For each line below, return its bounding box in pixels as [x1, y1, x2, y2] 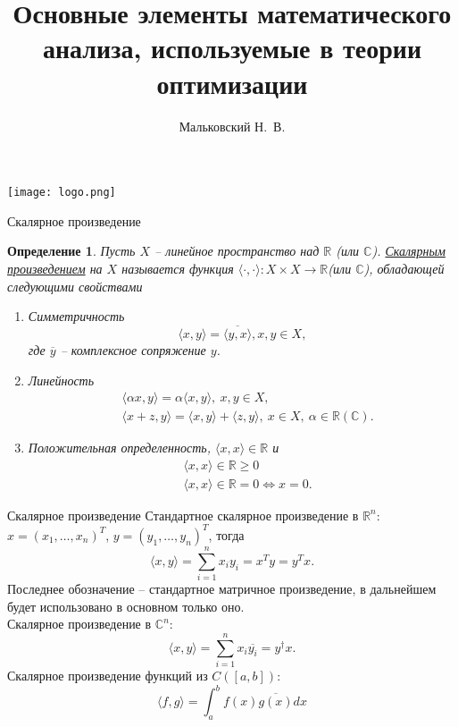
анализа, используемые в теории [42, 30, 422, 66]
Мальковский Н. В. [179, 116, 286, 135]
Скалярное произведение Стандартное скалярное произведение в [7, 505, 359, 524]
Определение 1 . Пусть [7, 241, 136, 260]
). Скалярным [371, 241, 446, 260]
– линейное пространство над [154, 241, 320, 260]
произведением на [7, 258, 103, 277]
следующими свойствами [7, 276, 143, 295]
